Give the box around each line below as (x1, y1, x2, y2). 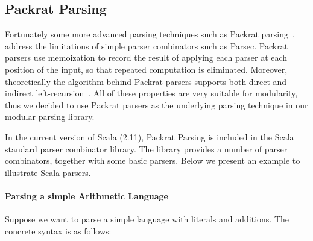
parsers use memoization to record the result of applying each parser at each (5, 51, 288, 64)
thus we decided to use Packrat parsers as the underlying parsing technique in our (5, 98, 308, 111)
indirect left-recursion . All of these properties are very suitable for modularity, (5, 87, 298, 99)
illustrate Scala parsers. (5, 166, 91, 178)
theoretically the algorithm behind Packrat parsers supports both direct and (5, 75, 287, 87)
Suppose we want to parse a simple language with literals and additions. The (5, 213, 289, 225)
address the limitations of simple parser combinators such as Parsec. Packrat (5, 39, 288, 52)
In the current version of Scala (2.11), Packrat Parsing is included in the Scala (5, 130, 294, 143)
